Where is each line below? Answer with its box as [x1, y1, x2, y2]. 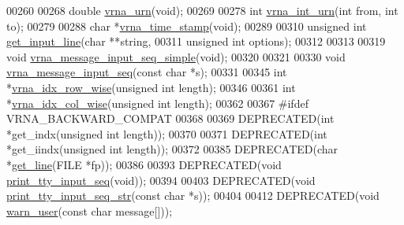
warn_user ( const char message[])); [6, 202, 173, 219]
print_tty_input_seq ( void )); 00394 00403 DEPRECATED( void [6, 172, 316, 188]
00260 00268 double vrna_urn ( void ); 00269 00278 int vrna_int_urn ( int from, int [6, 2, 398, 18]
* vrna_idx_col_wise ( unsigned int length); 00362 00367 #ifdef [6, 94, 309, 111]
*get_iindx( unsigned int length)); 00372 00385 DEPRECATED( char [6, 141, 339, 157]
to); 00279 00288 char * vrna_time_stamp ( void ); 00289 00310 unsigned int [6, 17, 367, 34]
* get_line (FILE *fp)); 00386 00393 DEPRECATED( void [6, 156, 282, 172]
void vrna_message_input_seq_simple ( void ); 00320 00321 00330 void [6, 48, 346, 65]
